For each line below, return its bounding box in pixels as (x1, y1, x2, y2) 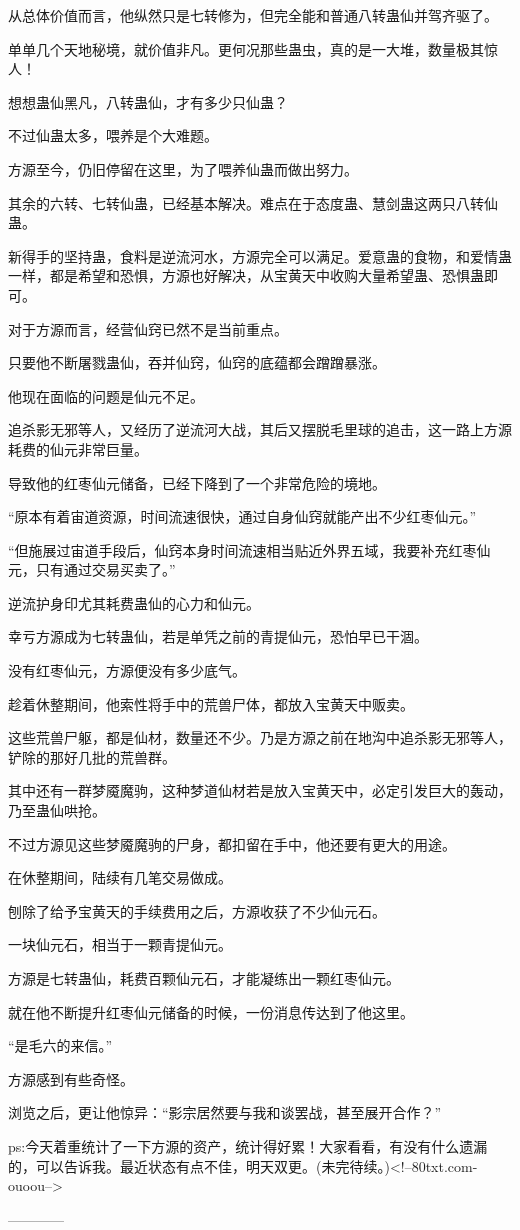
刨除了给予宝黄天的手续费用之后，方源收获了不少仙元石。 (8, 900, 386, 921)
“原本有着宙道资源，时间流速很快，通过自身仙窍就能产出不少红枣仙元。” (8, 506, 477, 527)
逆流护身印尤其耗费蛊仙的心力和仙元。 (8, 592, 260, 613)
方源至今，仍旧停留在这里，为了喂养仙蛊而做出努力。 (8, 158, 358, 179)
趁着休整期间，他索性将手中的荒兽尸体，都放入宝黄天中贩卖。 (8, 693, 414, 714)
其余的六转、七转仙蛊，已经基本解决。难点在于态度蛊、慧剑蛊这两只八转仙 (8, 192, 498, 213)
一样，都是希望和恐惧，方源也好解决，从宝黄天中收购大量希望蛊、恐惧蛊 (8, 265, 484, 286)
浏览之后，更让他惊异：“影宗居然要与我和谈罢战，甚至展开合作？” (8, 1102, 442, 1123)
